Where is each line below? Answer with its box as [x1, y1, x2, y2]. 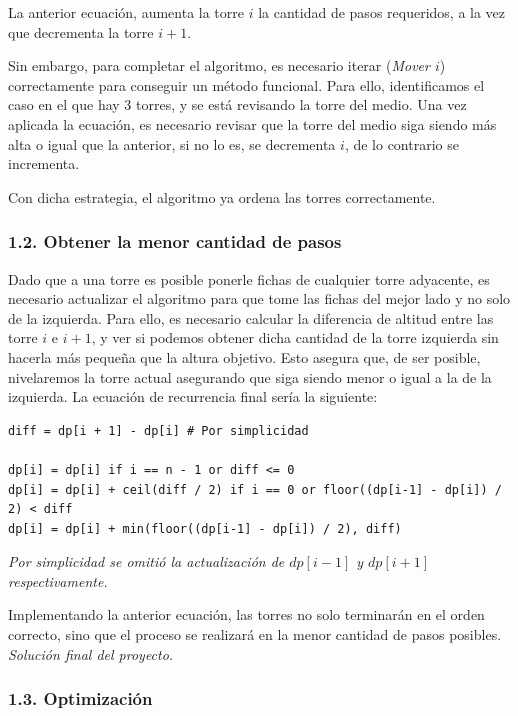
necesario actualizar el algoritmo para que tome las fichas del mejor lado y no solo [8, 288, 511, 309]
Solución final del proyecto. [8, 643, 174, 664]
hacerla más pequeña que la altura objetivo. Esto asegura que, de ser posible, [8, 346, 481, 367]
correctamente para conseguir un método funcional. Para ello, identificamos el [8, 74, 485, 95]
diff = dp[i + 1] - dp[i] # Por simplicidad [8, 423, 309, 438]
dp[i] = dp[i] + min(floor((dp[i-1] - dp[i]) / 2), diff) [8, 521, 402, 536]
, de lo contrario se [344, 133, 459, 154]
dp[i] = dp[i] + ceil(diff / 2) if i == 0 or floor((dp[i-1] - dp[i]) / [8, 482, 502, 497]
